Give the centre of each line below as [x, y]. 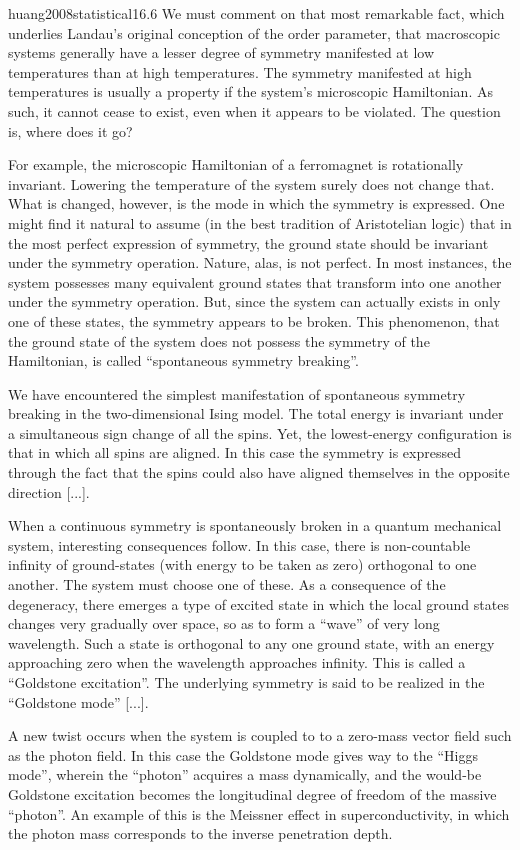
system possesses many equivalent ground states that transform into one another [255, 281]
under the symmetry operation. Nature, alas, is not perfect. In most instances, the [260, 262]
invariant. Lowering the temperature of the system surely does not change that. [251, 183]
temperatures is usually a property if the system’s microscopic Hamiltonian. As [250, 91]
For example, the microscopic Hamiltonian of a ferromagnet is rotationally [236, 164]
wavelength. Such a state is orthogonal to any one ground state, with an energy [251, 642]
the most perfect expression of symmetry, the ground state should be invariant [248, 242]
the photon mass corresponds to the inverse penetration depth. [200, 833]
